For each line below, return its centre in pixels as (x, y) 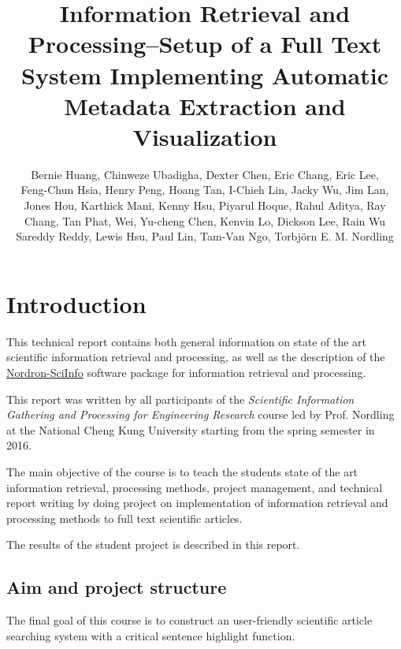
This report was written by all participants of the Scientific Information (180, 399)
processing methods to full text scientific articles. (124, 518)
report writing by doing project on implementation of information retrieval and (197, 503)
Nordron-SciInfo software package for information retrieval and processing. (186, 372)
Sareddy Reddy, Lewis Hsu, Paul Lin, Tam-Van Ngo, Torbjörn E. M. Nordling (205, 236)
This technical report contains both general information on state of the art (187, 341)
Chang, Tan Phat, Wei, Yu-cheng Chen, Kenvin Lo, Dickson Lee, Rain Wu (205, 220)
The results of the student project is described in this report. (153, 545)
